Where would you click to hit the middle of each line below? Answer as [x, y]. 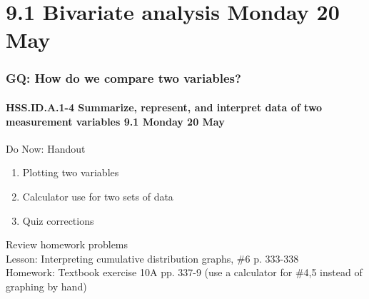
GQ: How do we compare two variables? [123, 78]
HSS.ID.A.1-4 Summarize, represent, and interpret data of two [164, 107]
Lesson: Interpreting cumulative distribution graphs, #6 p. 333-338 [152, 258]
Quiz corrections [58, 220]
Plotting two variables [71, 172]
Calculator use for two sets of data [98, 196]
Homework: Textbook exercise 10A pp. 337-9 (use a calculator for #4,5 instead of [184, 272]
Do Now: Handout [46, 148]
